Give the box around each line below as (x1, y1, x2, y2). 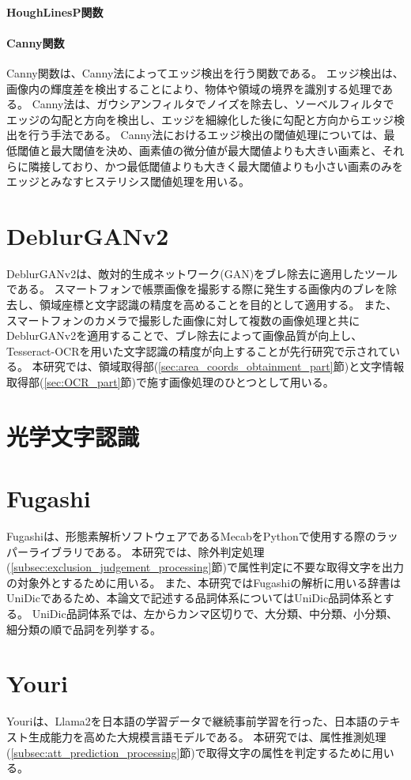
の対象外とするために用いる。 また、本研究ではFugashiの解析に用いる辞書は (6, 574, 402, 590)
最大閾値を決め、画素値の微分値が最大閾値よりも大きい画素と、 (50, 141, 383, 158)
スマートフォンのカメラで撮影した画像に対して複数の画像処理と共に (6, 311, 360, 328)
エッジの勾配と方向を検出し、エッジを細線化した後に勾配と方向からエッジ (6, 111, 394, 127)
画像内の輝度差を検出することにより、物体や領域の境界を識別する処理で (6, 80, 383, 96)
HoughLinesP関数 (6, 3, 104, 20)
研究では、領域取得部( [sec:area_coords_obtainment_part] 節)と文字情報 (43, 358, 405, 375)
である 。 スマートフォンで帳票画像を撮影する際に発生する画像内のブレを (6, 281, 386, 297)
